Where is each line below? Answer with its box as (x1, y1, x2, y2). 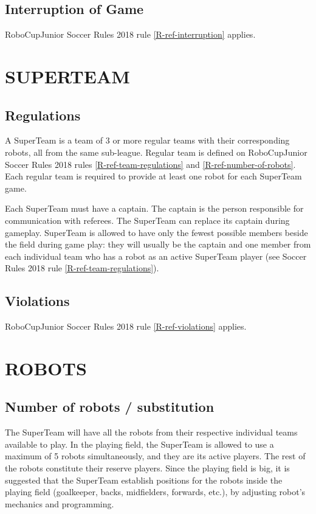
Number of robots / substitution (5, 397, 215, 416)
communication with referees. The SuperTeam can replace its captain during (5, 214, 290, 226)
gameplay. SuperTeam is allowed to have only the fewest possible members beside (5, 226, 308, 238)
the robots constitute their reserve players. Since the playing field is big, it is (5, 462, 290, 474)
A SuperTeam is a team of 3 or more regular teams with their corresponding (5, 134, 290, 147)
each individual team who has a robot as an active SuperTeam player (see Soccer (5, 249, 307, 262)
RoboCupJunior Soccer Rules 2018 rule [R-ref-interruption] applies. (5, 28, 256, 41)
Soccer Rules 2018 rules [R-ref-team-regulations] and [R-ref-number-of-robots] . (5, 158, 296, 170)
